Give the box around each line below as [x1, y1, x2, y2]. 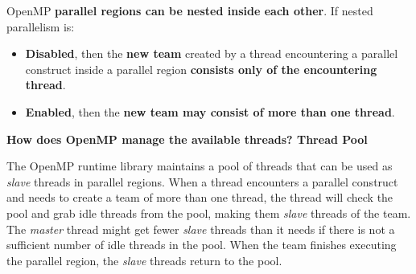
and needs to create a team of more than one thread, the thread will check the [6, 189, 393, 206]
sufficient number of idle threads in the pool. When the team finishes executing [6, 236, 397, 253]
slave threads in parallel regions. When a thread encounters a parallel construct [6, 173, 398, 190]
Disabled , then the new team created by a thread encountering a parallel [25, 45, 398, 62]
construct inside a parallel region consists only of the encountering [25, 60, 377, 77]
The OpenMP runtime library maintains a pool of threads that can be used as [6, 157, 393, 174]
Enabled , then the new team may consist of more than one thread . [25, 103, 395, 120]
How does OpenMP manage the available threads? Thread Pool [6, 130, 368, 147]
